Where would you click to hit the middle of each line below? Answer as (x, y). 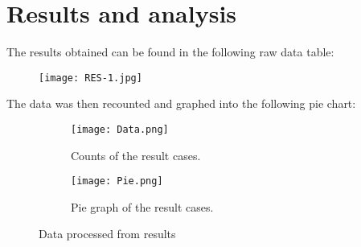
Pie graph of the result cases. (142, 206)
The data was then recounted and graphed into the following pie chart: (181, 103)
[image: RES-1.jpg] (90, 78)
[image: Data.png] (120, 129)
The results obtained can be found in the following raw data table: (170, 52)
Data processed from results (107, 234)
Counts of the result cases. (136, 155)
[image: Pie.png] (117, 181)
